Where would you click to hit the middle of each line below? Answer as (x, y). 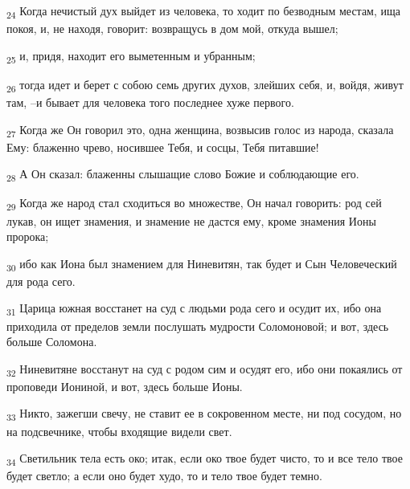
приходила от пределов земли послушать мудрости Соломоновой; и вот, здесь (198, 326)
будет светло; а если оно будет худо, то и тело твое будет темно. (164, 476)
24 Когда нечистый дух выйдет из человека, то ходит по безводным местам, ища (203, 12)
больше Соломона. (52, 342)
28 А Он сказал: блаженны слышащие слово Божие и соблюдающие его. (183, 175)
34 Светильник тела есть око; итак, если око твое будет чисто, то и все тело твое (205, 459)
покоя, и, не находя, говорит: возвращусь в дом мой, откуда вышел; (172, 29)
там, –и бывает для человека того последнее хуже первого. (150, 102)
